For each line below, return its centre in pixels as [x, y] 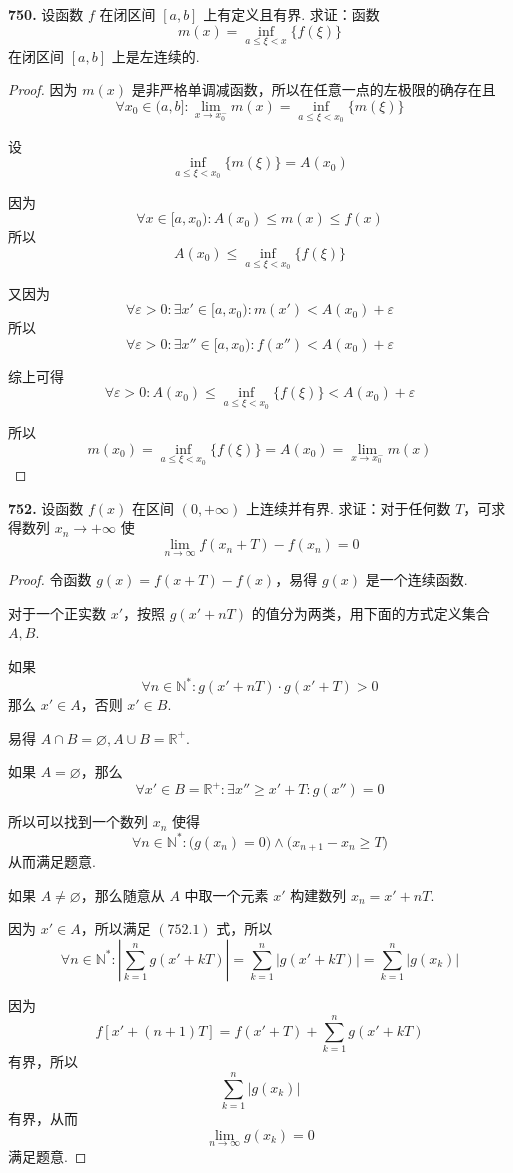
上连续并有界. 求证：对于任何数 [348, 507]
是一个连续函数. [416, 579]
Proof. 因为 [43, 89]
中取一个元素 [226, 894]
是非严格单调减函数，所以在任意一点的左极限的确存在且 [313, 89]
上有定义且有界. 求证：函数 [291, 14]
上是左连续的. [155, 55]
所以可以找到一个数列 [78, 821]
